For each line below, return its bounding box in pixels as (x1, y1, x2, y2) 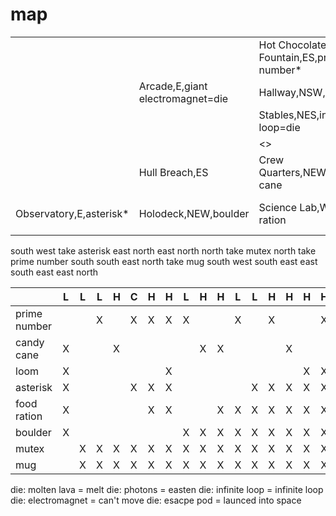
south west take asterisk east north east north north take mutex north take (10, 244, 317, 257)
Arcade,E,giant (138, 79, 208, 93)
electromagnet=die (138, 91, 229, 105)
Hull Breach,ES (138, 165, 209, 179)
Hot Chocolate (258, 38, 327, 52)
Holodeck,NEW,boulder (138, 206, 250, 220)
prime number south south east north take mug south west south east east (10, 255, 318, 267)
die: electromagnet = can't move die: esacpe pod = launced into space (10, 494, 302, 506)
